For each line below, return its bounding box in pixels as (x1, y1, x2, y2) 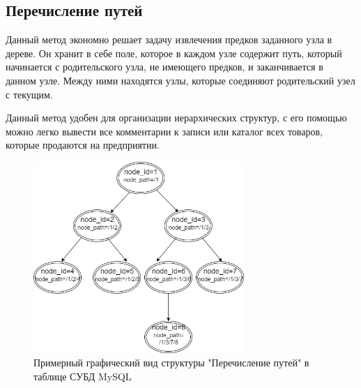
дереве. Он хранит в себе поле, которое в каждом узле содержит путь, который (6, 45, 342, 60)
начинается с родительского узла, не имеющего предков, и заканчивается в (6, 59, 323, 74)
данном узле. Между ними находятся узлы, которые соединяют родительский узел (6, 73, 355, 87)
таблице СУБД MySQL (33, 369, 132, 384)
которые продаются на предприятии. (6, 137, 160, 152)
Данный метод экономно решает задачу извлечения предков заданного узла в (6, 32, 332, 47)
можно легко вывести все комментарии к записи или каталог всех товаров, (6, 124, 323, 138)
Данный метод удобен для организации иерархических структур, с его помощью (6, 110, 347, 125)
